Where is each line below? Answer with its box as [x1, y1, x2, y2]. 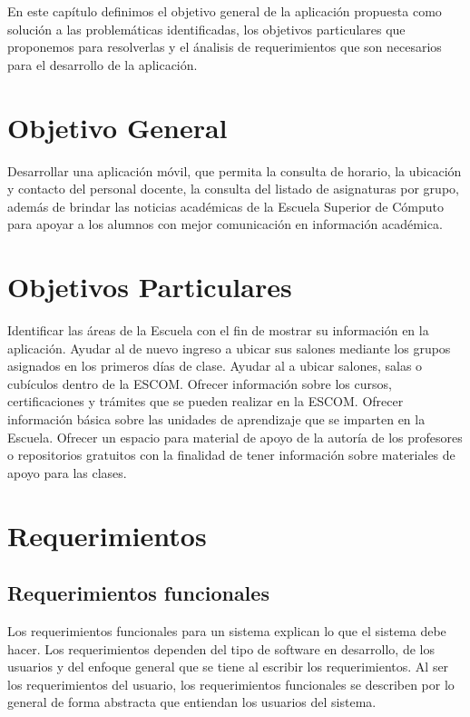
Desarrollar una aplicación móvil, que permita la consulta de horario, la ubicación [7, 161, 462, 180]
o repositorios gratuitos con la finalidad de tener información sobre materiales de [7, 445, 455, 464]
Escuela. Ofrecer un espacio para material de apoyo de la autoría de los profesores [7, 427, 463, 446]
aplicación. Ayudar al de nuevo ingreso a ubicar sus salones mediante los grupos [7, 338, 451, 357]
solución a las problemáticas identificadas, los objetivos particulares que [7, 19, 406, 38]
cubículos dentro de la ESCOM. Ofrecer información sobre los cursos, [7, 373, 392, 393]
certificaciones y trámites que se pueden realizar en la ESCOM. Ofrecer [7, 392, 404, 411]
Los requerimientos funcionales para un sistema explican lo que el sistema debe [7, 621, 446, 640]
